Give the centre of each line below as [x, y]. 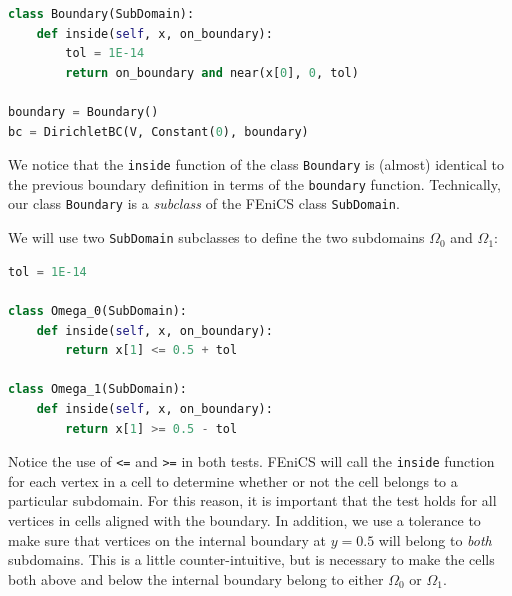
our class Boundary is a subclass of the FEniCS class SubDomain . [204, 203]
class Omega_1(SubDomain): [97, 389]
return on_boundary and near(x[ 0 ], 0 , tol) [212, 72]
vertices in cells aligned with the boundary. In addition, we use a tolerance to [244, 519]
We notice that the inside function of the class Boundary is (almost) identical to [256, 164]
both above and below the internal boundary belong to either [196, 578]
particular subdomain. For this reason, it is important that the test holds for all [252, 500]
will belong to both [435, 539]
